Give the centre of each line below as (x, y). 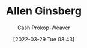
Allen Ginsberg (44, 11)
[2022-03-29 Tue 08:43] (44, 39)
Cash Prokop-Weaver (44, 28)
